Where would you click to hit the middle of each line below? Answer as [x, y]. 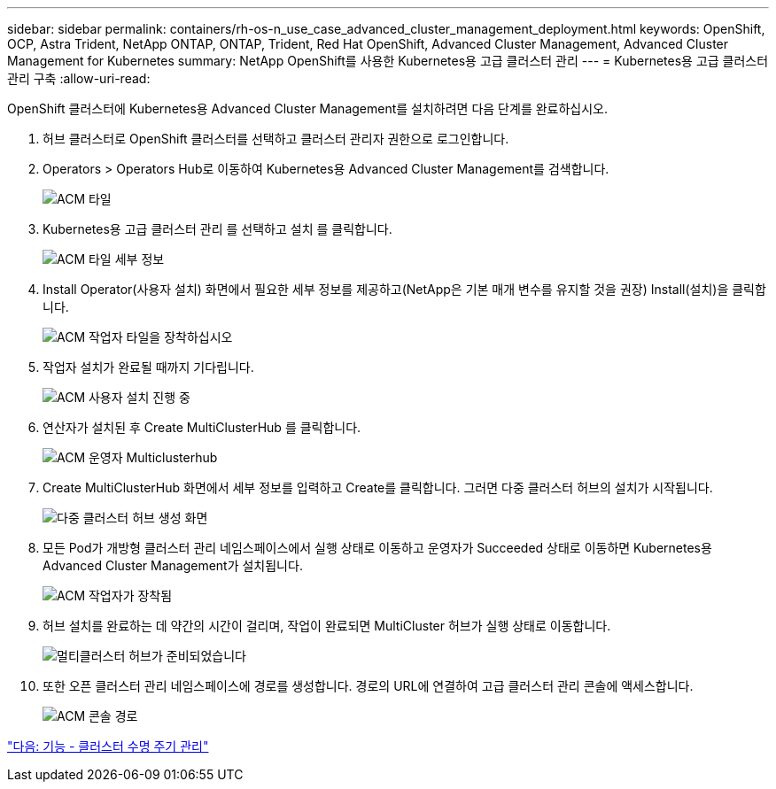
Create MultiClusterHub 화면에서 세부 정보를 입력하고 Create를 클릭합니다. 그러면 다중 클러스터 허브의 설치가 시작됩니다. [378, 487]
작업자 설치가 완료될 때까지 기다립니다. [148, 367]
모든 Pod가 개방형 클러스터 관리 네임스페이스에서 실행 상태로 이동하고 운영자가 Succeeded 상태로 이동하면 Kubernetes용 [377, 548]
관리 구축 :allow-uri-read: [79, 78]
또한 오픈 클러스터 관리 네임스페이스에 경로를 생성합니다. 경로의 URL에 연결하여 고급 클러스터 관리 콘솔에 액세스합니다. [368, 686]
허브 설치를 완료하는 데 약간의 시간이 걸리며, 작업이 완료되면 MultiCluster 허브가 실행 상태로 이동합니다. [327, 626]
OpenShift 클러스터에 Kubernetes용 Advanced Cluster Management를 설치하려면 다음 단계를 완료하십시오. [308, 108]
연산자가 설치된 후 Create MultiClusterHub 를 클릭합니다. [202, 427]
